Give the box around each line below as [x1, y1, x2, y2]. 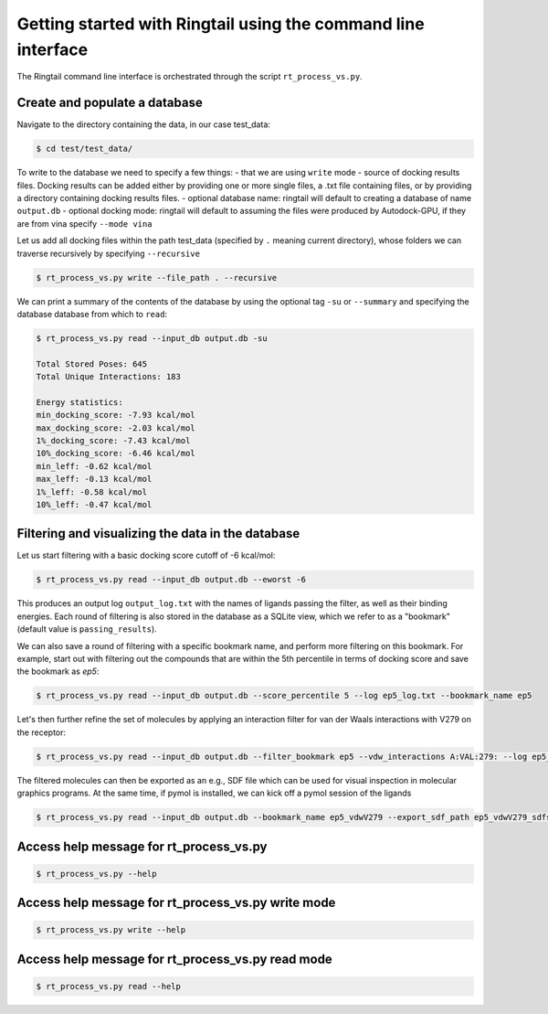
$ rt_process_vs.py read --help [36, 981, 182, 991]
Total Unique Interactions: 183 [36, 371, 182, 382]
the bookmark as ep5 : [16, 666, 100, 677]
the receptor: [16, 727, 67, 738]
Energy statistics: [36, 397, 123, 407]
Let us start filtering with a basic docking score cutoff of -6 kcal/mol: [16, 550, 276, 561]
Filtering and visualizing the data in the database [16, 526, 300, 541]
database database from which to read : [16, 308, 168, 319]
